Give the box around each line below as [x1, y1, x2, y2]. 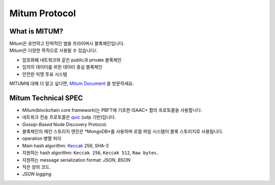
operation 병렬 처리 [22, 135, 62, 142]
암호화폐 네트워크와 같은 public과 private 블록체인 [22, 56, 122, 63]
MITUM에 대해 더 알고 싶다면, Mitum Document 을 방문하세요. [9, 80, 134, 86]
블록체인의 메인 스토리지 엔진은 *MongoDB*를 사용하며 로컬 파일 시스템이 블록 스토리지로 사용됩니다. [22, 129, 224, 135]
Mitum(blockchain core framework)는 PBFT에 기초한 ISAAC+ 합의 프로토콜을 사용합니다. [22, 107, 202, 113]
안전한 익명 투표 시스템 [22, 71, 67, 77]
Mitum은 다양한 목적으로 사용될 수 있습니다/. [9, 47, 98, 53]
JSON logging [22, 171, 52, 177]
